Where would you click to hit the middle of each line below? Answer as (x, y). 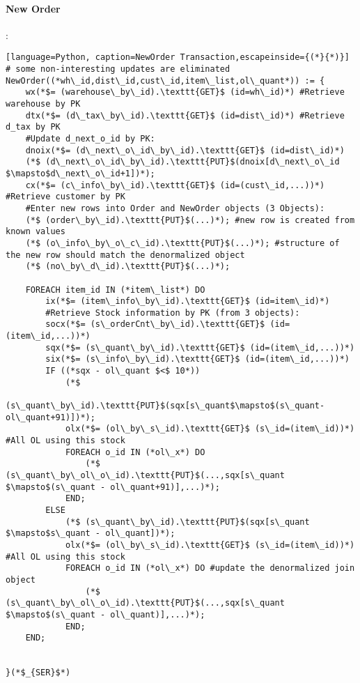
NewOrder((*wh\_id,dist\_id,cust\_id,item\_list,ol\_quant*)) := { (165, 80)
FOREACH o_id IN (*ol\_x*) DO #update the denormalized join (210, 568)
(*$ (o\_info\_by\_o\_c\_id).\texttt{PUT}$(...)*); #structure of (182, 243)
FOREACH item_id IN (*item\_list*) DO (115, 290)
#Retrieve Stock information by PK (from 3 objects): (173, 313)
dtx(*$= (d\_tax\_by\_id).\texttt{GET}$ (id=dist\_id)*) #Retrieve (185, 115)
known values (36, 232)
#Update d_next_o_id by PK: (90, 138)
